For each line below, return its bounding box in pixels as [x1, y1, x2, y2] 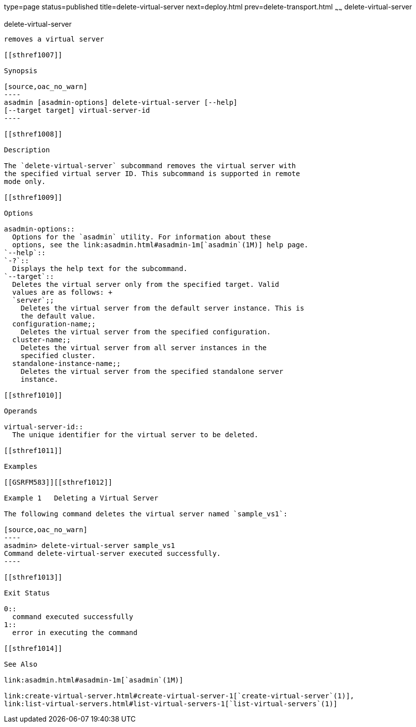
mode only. [4, 177, 46, 185]
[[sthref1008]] [4, 130, 63, 138]
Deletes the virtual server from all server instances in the [20, 343, 267, 352]
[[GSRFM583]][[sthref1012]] [4, 478, 113, 486]
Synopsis [4, 66, 38, 75]
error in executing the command [12, 628, 138, 636]
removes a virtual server [4, 35, 104, 43]
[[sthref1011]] [4, 446, 63, 454]
